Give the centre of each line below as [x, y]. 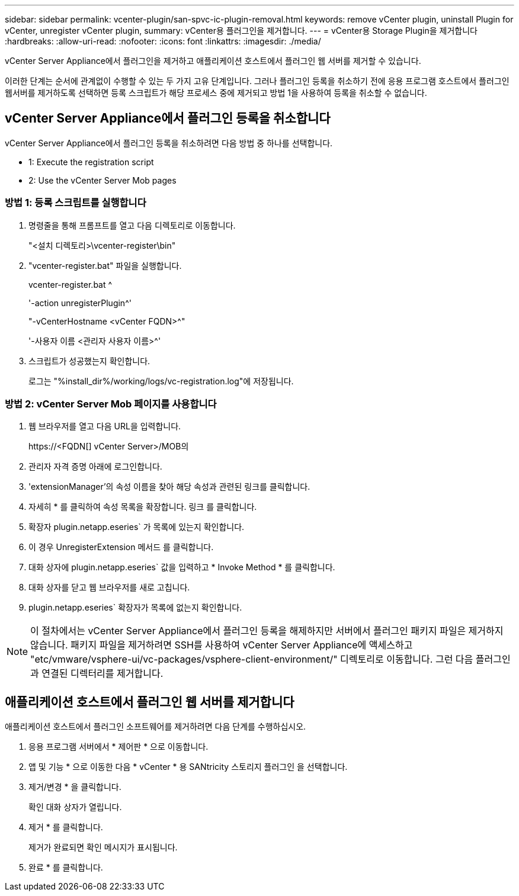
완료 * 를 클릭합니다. [66, 868]
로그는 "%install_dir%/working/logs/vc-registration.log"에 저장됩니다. [161, 381]
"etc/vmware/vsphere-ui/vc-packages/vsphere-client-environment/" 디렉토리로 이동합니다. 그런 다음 [252, 659]
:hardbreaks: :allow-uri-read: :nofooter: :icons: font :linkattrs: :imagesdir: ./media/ [163, 41]
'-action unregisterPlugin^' [80, 303]
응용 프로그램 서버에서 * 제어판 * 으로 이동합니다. [118, 747]
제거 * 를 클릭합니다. [66, 827]
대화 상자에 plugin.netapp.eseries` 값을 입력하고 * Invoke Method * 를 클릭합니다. [182, 567]
